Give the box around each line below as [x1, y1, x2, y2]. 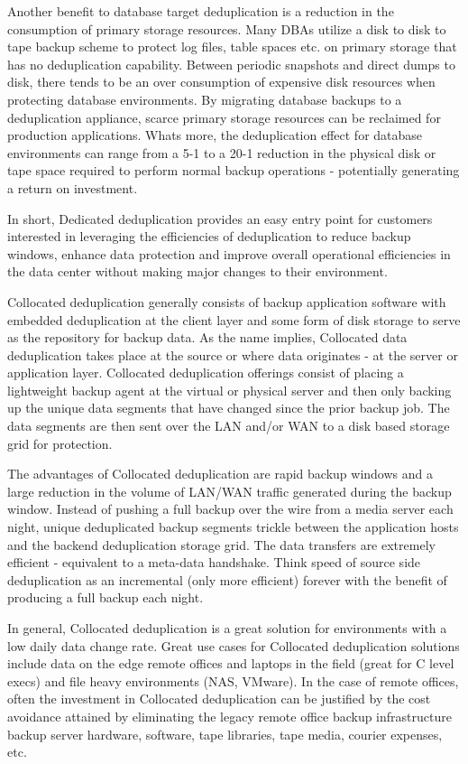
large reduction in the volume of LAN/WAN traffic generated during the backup [7, 481, 452, 500]
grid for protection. [7, 433, 113, 452]
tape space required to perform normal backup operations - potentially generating [7, 161, 460, 180]
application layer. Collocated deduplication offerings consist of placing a [7, 363, 404, 382]
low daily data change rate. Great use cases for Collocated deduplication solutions [7, 636, 460, 655]
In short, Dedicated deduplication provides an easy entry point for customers [7, 209, 433, 228]
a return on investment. [7, 178, 138, 197]
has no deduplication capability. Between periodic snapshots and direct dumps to [7, 54, 455, 73]
